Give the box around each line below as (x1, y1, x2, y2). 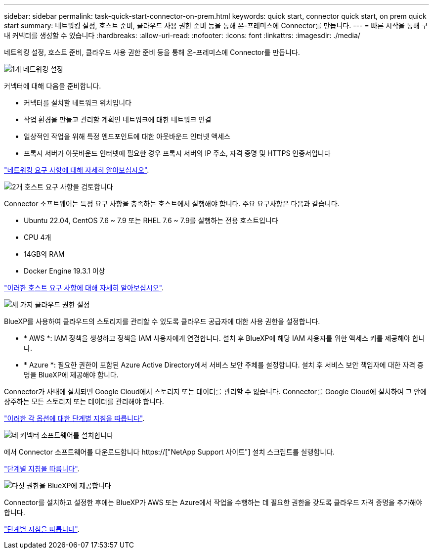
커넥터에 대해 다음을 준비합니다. (4, 82, 101, 90)
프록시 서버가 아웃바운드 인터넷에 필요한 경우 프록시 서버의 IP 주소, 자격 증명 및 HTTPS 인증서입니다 (24, 149, 331, 157)
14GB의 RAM (24, 250, 65, 258)
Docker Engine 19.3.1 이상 (24, 267, 105, 275)
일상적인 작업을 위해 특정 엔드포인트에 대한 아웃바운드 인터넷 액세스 (24, 132, 230, 140)
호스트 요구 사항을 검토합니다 (24, 183, 113, 191)
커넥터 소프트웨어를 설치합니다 (20, 431, 114, 439)
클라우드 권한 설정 (35, 300, 90, 309)
